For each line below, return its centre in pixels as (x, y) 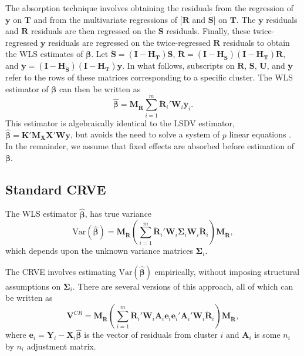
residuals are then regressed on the (93, 31)
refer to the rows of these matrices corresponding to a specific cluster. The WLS (149, 77)
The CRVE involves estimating (61, 271)
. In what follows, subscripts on (178, 66)
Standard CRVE (56, 189)
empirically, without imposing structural (227, 271)
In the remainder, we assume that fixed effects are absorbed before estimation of (150, 146)
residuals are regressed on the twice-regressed (129, 42)
